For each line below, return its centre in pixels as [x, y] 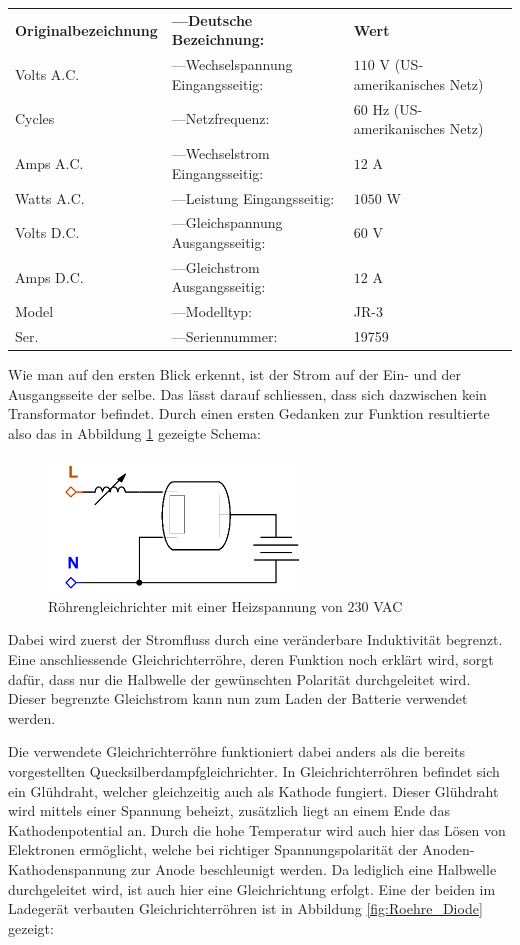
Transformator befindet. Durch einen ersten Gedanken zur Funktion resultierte [249, 413]
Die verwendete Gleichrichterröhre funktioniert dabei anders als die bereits [237, 751]
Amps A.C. [49, 162]
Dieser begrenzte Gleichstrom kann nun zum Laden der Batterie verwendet [238, 698]
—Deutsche [212, 19]
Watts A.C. [50, 197]
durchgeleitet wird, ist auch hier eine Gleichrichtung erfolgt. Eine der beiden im [252, 888]
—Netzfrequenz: [220, 118]
